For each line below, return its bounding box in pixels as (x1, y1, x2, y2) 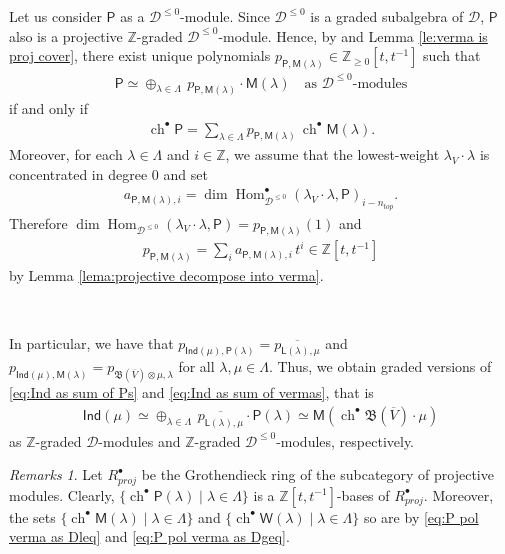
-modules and (98, 430, 181, 451)
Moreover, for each (9, 144, 123, 165)
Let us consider (9, 6, 102, 26)
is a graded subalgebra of (310, 6, 464, 26)
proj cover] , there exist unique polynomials (9, 45, 271, 66)
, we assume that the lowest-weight (225, 144, 440, 165)
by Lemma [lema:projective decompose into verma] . (9, 265, 324, 286)
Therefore (9, 212, 68, 233)
